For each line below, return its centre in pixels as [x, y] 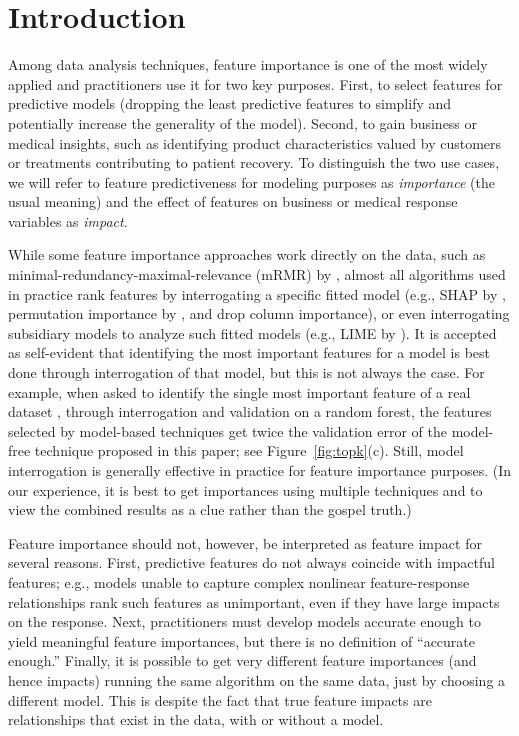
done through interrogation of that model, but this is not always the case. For [246, 372]
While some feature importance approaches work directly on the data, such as [247, 254]
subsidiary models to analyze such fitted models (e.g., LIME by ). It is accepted [252, 332]
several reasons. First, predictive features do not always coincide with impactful [251, 562]
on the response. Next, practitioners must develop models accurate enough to [245, 621]
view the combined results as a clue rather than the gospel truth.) [210, 509]
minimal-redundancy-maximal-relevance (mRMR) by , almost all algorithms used [257, 274]
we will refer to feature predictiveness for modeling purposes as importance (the [251, 181]
